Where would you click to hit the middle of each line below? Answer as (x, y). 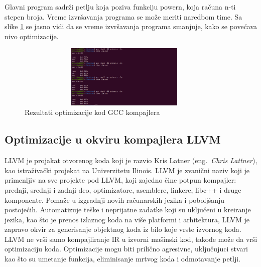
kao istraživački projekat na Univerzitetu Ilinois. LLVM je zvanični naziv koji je (127, 170)
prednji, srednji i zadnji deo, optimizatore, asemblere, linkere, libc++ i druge (123, 189)
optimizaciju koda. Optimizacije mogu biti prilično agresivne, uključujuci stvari (126, 249)
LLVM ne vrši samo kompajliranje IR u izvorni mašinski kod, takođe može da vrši (131, 239)
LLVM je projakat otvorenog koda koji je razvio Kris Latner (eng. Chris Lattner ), (131, 160)
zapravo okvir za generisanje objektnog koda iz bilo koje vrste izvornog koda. (123, 229)
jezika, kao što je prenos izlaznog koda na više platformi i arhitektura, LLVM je (127, 219)
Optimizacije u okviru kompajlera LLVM (113, 139)
